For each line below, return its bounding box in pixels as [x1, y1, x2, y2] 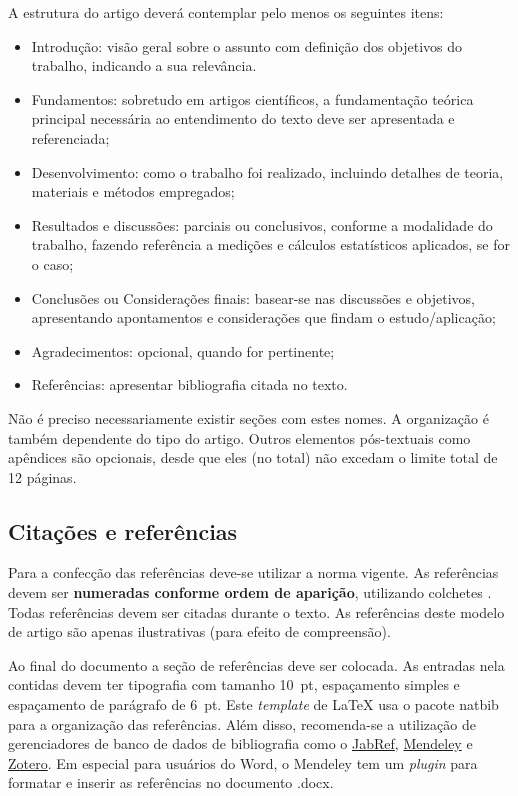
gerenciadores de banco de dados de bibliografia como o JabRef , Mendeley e [8, 733, 473, 754]
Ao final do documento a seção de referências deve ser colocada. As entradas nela [8, 654, 505, 675]
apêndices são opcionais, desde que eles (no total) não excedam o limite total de [8, 447, 498, 468]
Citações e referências [8, 515, 238, 546]
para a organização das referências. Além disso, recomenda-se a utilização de [8, 713, 476, 734]
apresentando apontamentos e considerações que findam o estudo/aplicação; [31, 307, 496, 328]
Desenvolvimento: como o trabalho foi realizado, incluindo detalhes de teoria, [31, 161, 504, 182]
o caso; [31, 253, 74, 274]
